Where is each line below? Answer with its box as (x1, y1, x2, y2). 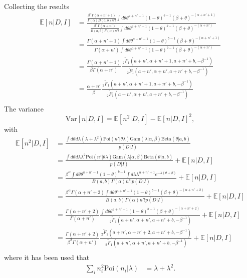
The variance (4, 103, 44, 113)
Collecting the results (4, 1, 70, 11)
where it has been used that (4, 252, 90, 262)
